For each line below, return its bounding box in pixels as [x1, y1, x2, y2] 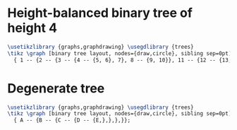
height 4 [7, 20, 58, 36]
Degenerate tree [7, 80, 105, 96]
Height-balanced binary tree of [7, 5, 193, 21]
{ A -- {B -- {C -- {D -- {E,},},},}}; [13, 117, 131, 124]
